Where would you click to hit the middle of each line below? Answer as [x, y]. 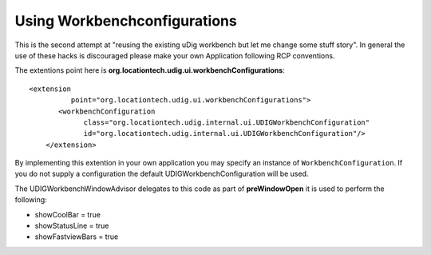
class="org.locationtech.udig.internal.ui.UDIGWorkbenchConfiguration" [227, 122]
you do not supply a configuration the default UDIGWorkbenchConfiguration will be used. [162, 174]
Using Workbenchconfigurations [126, 21]
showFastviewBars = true [77, 237]
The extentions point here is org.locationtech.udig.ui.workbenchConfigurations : [150, 70]
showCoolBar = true [68, 214]
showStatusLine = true [72, 226]
